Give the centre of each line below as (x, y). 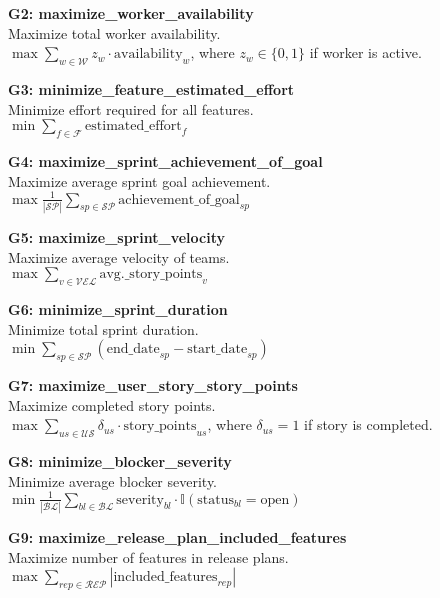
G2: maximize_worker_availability (131, 13)
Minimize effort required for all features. (131, 108)
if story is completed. (368, 424)
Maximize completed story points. (112, 404)
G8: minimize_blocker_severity (120, 460)
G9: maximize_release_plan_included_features (177, 536)
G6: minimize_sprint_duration (118, 308)
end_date (133, 349)
